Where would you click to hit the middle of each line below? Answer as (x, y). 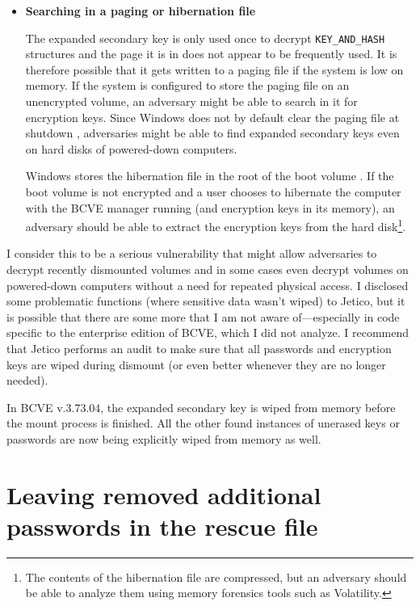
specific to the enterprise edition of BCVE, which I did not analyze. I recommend (208, 332)
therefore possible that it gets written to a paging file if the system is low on (214, 69)
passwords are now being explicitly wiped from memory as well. (164, 438)
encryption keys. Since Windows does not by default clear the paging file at (212, 117)
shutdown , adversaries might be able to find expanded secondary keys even (212, 133)
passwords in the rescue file (162, 526)
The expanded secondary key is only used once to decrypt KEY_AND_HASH (205, 38)
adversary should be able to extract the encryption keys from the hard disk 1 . (216, 225)
